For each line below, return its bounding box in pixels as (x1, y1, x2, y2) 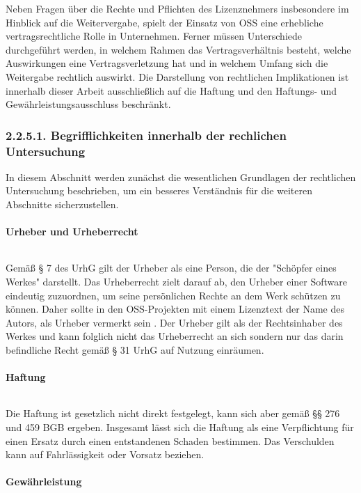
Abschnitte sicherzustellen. (6, 197, 119, 212)
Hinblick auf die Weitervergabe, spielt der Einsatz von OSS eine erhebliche (6, 15, 323, 29)
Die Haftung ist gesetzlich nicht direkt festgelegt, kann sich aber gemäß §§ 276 (6, 406, 340, 421)
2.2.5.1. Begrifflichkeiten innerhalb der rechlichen (6, 126, 287, 143)
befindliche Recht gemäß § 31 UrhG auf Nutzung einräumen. (6, 343, 264, 357)
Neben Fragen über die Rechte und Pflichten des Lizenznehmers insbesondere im (6, 1, 349, 15)
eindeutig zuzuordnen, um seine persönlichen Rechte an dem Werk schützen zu (6, 288, 341, 302)
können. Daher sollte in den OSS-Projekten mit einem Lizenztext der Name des (6, 302, 344, 316)
